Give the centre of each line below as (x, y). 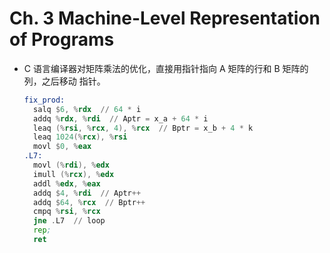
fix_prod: (44, 100)
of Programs (62, 39)
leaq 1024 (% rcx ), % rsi (80, 137)
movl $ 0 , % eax (62, 147)
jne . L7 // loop (69, 221)
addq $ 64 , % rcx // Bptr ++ (89, 202)
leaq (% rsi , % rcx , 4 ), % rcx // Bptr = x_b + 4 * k (143, 128)
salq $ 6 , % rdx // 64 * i (87, 109)
